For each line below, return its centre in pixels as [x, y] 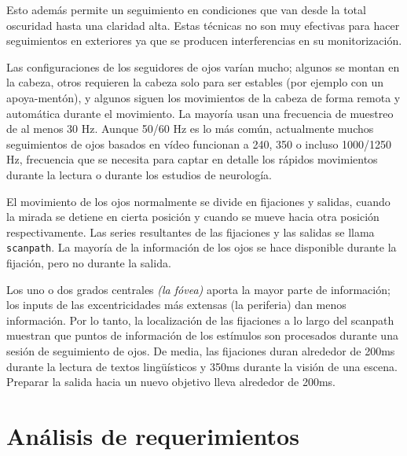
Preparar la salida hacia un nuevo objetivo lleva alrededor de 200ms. [171, 382]
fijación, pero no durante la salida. [89, 262]
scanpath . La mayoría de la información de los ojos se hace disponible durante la [202, 247]
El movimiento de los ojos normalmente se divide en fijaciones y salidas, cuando [198, 201]
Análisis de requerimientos [153, 435]
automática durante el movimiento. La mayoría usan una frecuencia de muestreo [200, 113]
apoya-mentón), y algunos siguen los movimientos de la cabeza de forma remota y [203, 97]
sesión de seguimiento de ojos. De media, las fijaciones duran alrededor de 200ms [201, 350]
